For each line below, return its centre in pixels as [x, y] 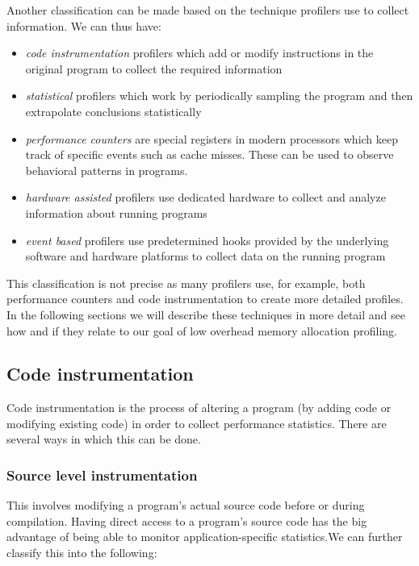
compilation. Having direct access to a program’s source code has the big [187, 520]
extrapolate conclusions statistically [113, 111]
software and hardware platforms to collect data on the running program [205, 256]
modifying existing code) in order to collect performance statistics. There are [197, 423]
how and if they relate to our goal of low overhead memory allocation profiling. [202, 330]
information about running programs [116, 212]
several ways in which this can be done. [104, 439]
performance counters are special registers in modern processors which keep [212, 138]
